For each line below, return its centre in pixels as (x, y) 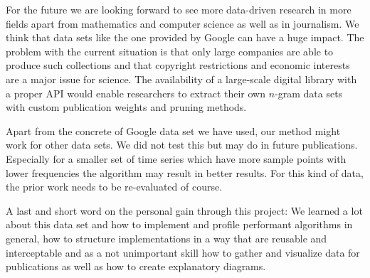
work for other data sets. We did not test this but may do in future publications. (182, 145)
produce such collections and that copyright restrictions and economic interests (178, 65)
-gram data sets (309, 93)
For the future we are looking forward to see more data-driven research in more (179, 9)
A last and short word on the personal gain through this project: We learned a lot (184, 210)
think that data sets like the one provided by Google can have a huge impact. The (185, 37)
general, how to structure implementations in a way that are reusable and (166, 238)
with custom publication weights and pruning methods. (126, 107)
